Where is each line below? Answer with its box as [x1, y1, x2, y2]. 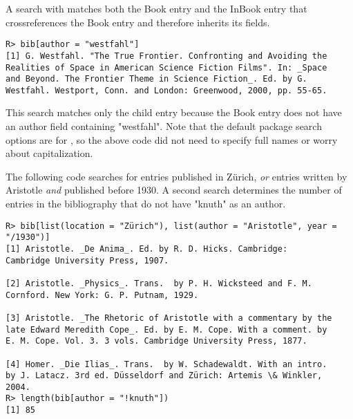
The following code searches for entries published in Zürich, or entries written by [6, 169, 347, 183]
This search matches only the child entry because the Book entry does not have [6, 105, 342, 120]
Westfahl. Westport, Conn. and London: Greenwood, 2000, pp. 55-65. [6, 85, 327, 95]
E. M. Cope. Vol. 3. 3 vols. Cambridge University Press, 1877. [6, 336, 307, 346]
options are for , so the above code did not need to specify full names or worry [6, 132, 338, 147]
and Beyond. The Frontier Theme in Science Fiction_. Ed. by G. [6, 74, 307, 84]
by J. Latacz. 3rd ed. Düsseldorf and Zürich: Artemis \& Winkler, [6, 371, 323, 381]
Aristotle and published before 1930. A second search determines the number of [6, 183, 342, 197]
